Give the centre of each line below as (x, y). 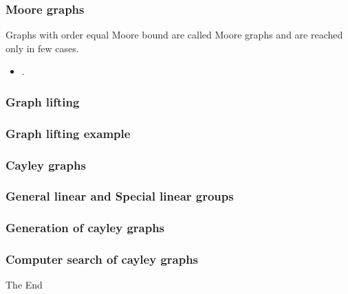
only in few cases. (42, 48)
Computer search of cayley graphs (102, 259)
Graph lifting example (68, 133)
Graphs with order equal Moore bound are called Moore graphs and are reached (174, 35)
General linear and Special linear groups (120, 196)
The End (24, 285)
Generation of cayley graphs (85, 228)
